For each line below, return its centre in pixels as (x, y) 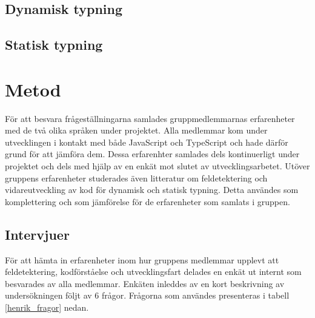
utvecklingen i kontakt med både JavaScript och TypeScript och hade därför (147, 142)
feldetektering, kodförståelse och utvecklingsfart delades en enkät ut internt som (153, 272)
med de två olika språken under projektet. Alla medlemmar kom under (136, 130)
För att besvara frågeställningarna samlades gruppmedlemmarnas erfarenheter (150, 118)
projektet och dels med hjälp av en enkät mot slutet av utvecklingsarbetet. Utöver (157, 166)
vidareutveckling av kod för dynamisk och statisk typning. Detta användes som (152, 190)
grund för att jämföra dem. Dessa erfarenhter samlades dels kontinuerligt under (152, 154)
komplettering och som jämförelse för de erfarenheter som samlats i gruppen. (148, 201)
